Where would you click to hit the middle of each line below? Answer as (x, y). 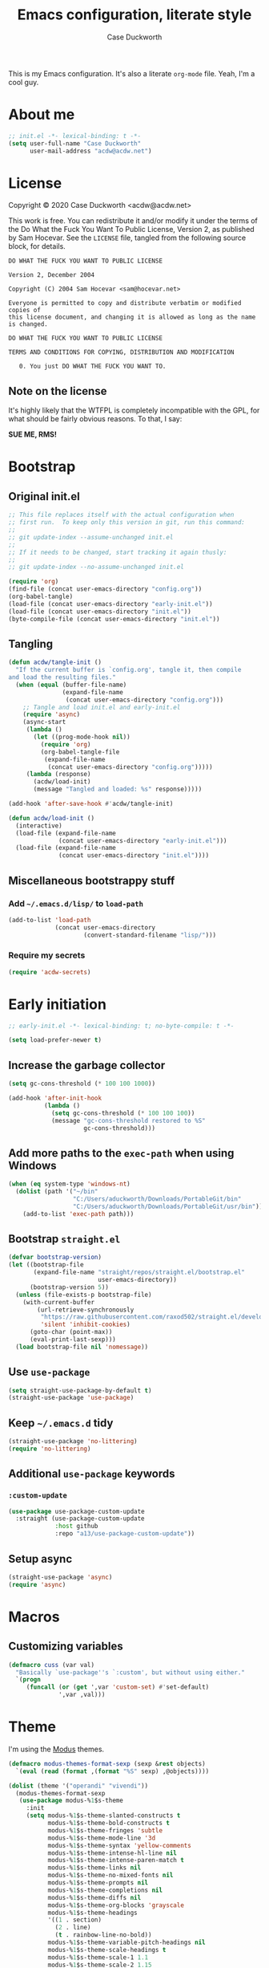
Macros (34, 1617)
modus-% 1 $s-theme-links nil (94, 1868)
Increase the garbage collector (87, 1065)
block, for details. (37, 246)
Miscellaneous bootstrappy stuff (92, 880)
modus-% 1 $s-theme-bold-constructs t (109, 1824)
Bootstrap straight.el (64, 1239)
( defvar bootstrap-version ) (55, 1258)
